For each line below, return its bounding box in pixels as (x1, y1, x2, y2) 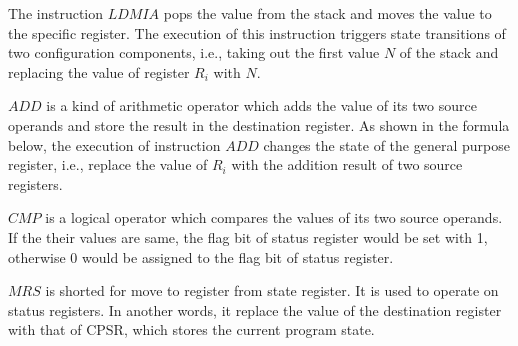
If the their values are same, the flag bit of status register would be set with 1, (8, 226, 488, 247)
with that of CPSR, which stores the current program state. (8, 319, 375, 340)
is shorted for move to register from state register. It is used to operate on (45, 280, 499, 301)
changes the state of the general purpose (263, 134, 510, 155)
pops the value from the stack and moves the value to (163, 3, 492, 23)
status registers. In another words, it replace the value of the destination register (8, 299, 502, 320)
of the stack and (399, 42, 499, 63)
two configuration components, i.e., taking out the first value (8, 42, 380, 63)
